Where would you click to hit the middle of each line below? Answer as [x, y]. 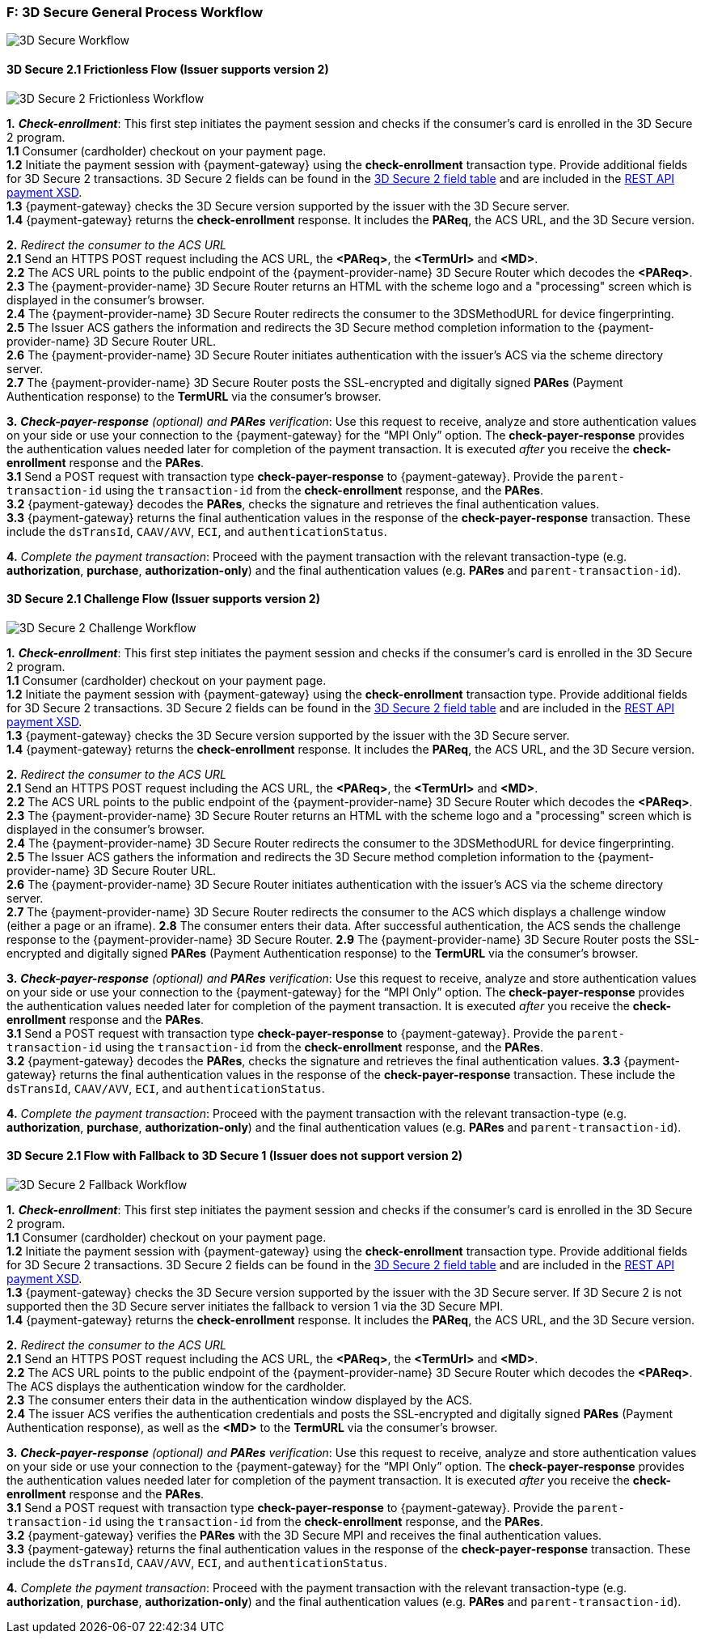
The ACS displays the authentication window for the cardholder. [177, 1387]
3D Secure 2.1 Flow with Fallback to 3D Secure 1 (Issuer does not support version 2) [235, 1156]
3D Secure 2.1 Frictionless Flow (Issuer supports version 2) [168, 69]
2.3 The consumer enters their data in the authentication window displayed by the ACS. [240, 1400]
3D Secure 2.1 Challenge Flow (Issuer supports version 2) [163, 599]
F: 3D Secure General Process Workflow [135, 12]
